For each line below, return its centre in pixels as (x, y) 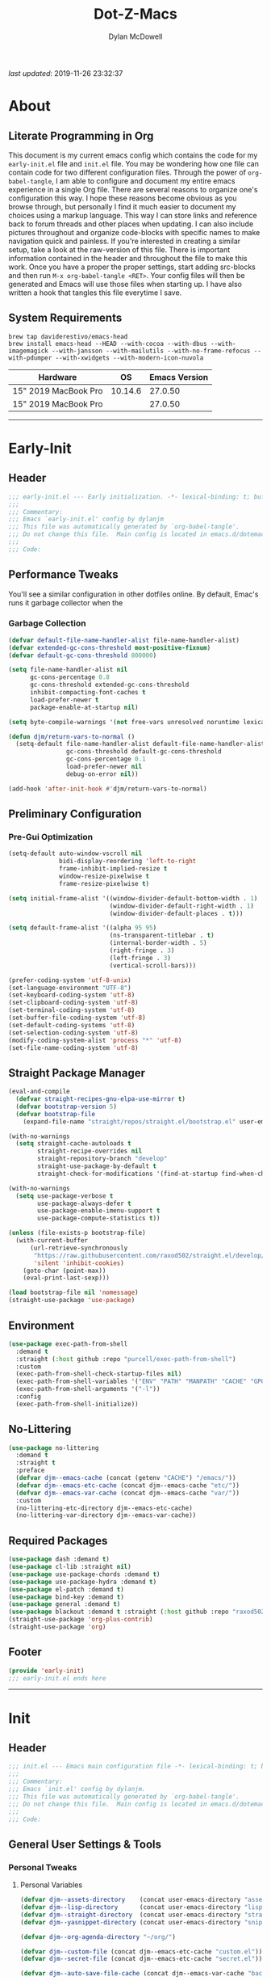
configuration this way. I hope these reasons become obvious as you (123, 198)
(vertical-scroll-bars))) (153, 965)
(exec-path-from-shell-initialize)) (77, 1404)
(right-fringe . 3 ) (142, 950)
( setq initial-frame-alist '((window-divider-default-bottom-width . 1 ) (133, 898)
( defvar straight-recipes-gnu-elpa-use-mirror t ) (100, 1099)
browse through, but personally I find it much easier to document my (122, 206)
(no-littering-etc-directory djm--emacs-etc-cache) (104, 1508)
